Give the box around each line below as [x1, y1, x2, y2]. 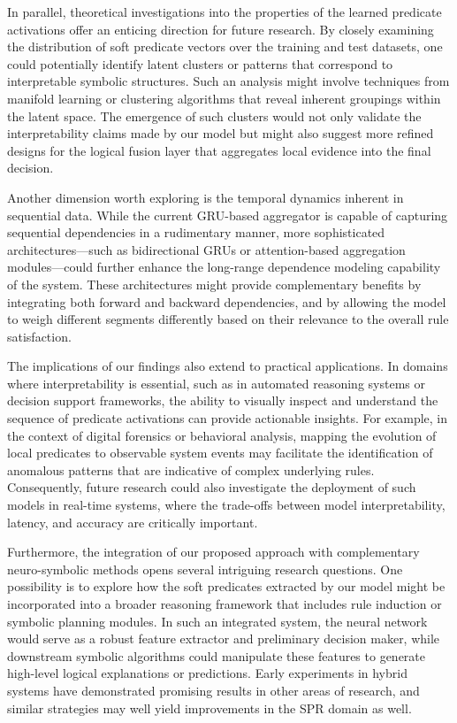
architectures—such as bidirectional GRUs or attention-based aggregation [7, 240, 406, 258]
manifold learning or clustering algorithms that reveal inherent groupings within [7, 88, 441, 107]
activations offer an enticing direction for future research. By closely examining [7, 19, 434, 38]
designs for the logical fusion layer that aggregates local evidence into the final [7, 141, 431, 159]
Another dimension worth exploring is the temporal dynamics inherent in [7, 188, 404, 206]
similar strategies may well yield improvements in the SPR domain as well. [7, 698, 412, 717]
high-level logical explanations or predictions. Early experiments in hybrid [7, 664, 407, 682]
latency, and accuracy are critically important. [7, 512, 258, 531]
